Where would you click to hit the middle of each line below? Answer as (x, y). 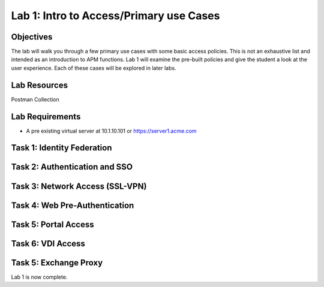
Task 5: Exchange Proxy (57, 263)
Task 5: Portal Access (52, 224)
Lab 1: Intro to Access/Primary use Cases (115, 16)
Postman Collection (35, 99)
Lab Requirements (46, 117)
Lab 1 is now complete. (39, 277)
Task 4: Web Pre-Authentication (73, 205)
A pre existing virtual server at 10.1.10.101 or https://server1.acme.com (112, 131)
